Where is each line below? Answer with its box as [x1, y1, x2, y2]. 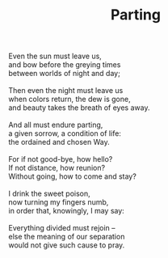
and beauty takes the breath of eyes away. [8, 103, 150, 112]
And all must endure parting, [8, 120, 103, 130]
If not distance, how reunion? [8, 163, 106, 173]
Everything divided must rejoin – [8, 223, 115, 233]
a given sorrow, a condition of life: [8, 129, 121, 138]
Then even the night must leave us [8, 86, 124, 95]
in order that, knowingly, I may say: [8, 206, 125, 216]
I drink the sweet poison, [8, 188, 90, 199]
